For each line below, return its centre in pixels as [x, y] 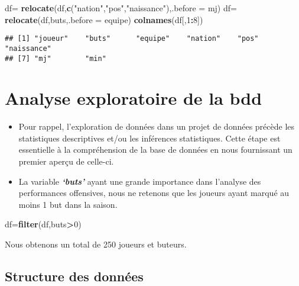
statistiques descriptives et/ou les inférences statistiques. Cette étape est [149, 138]
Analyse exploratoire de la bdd [134, 98]
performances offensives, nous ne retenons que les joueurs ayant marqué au [154, 193]
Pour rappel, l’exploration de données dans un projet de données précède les [157, 126]
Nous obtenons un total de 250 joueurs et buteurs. [96, 244]
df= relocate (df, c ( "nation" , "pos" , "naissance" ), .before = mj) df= [121, 8]
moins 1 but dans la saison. [68, 204]
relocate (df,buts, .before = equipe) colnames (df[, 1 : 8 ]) [104, 19]
